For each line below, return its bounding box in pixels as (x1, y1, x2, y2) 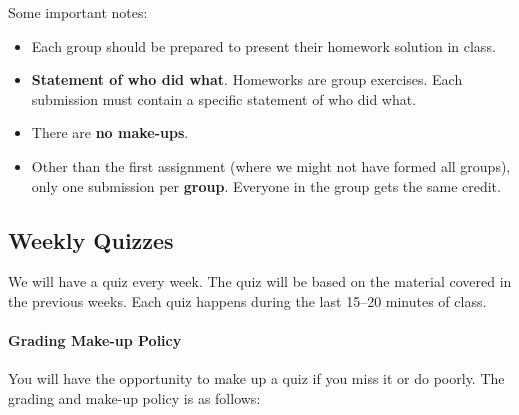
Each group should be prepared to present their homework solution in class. (31, 35, 496, 56)
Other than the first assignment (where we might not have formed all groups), (31, 155, 511, 176)
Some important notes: (8, 2, 148, 22)
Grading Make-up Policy (8, 330, 182, 351)
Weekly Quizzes (8, 224, 174, 255)
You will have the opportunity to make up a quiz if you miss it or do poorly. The (8, 368, 505, 389)
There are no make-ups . (31, 122, 189, 143)
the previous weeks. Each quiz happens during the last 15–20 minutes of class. (8, 290, 487, 311)
